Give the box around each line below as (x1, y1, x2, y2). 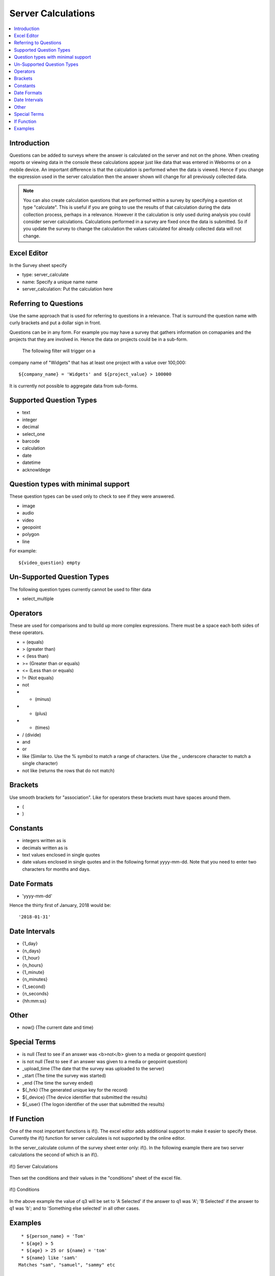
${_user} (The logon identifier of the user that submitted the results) (22, 1101, 165, 1108)
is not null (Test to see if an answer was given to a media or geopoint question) (22, 1058, 188, 1064)
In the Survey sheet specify (9, 262, 67, 268)
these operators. (9, 629, 44, 635)
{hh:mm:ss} (22, 998, 47, 1004)
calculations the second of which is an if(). (9, 1151, 99, 1158)
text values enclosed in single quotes (22, 852, 100, 857)
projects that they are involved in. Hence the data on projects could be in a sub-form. (9, 336, 188, 342)
